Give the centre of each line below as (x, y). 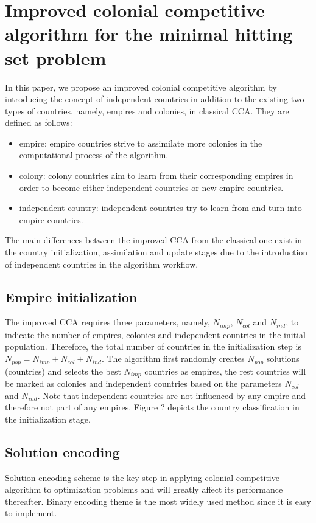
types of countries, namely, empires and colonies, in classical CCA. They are (147, 110)
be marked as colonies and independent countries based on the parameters (143, 383)
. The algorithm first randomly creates (173, 358)
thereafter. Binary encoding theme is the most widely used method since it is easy (158, 501)
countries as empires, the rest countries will (225, 371)
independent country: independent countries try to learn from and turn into (160, 208)
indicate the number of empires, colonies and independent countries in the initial (155, 334)
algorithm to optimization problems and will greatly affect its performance (144, 489)
